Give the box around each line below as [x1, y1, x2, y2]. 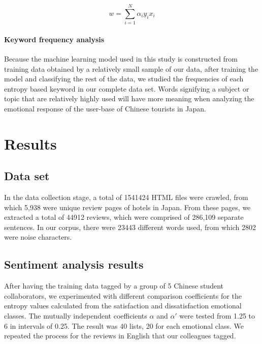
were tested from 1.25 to [179, 310, 255, 321]
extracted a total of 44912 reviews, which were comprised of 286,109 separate [4, 212, 244, 222]
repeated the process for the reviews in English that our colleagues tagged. [4, 330, 236, 341]
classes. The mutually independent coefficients [4, 310, 147, 321]
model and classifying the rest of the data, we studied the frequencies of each [4, 73, 244, 84]
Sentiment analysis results [4, 256, 144, 272]
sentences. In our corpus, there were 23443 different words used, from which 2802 [4, 221, 256, 232]
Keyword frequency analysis [4, 34, 105, 44]
